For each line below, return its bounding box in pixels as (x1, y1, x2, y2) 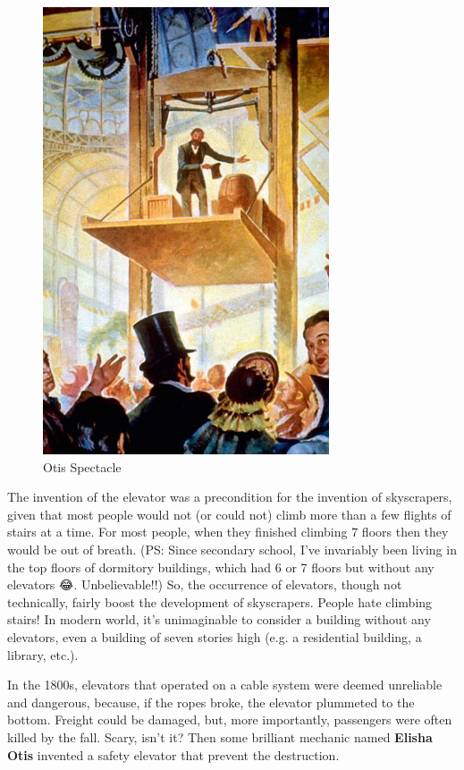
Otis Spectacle (43, 457, 122, 476)
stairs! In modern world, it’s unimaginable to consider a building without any (7, 610, 431, 629)
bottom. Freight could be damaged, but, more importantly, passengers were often (7, 710, 452, 729)
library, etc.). (7, 645, 79, 664)
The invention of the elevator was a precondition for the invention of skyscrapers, (7, 487, 452, 506)
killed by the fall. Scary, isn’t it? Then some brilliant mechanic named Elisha (7, 727, 433, 746)
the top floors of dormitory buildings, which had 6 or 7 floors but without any (7, 557, 434, 576)
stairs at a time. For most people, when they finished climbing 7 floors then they (7, 522, 449, 541)
